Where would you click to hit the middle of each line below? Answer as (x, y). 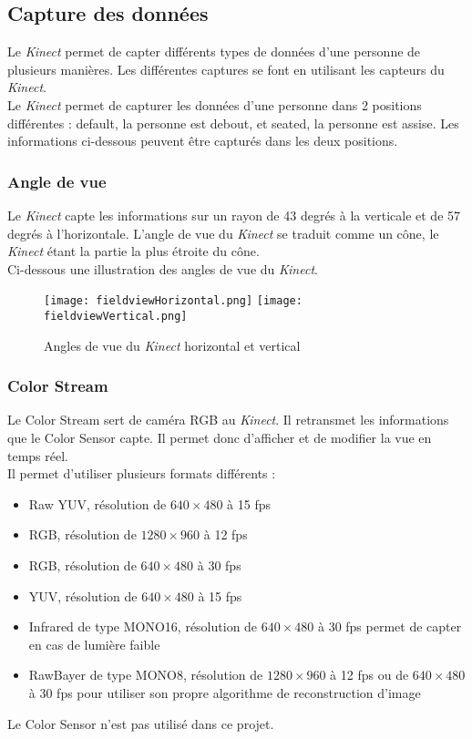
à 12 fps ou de (369, 675)
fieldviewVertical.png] (116, 317)
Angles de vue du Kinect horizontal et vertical (172, 345)
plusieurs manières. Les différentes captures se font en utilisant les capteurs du (226, 69)
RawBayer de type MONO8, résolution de (146, 675)
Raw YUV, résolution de (97, 503)
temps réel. (38, 455)
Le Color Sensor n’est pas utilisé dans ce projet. (141, 723)
